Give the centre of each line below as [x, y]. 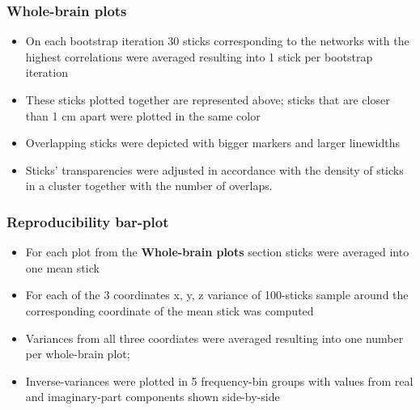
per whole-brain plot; [78, 354]
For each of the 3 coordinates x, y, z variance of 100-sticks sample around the [217, 295]
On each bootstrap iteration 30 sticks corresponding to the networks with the [217, 41]
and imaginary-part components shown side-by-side [153, 397]
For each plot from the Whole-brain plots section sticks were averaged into [217, 252]
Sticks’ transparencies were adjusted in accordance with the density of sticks [214, 169]
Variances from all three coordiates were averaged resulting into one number [214, 338]
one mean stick [62, 267]
